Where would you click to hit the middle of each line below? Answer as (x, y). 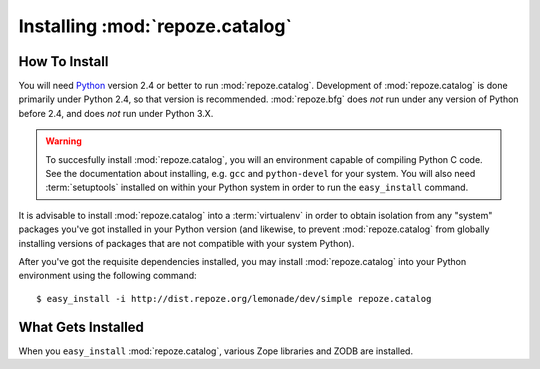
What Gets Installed (81, 326)
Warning (63, 141)
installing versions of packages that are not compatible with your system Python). (186, 243)
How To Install (63, 61)
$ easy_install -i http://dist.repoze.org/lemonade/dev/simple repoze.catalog (234, 298)
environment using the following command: (107, 276)
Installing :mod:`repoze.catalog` (155, 26)
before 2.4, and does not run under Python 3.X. (116, 113)
